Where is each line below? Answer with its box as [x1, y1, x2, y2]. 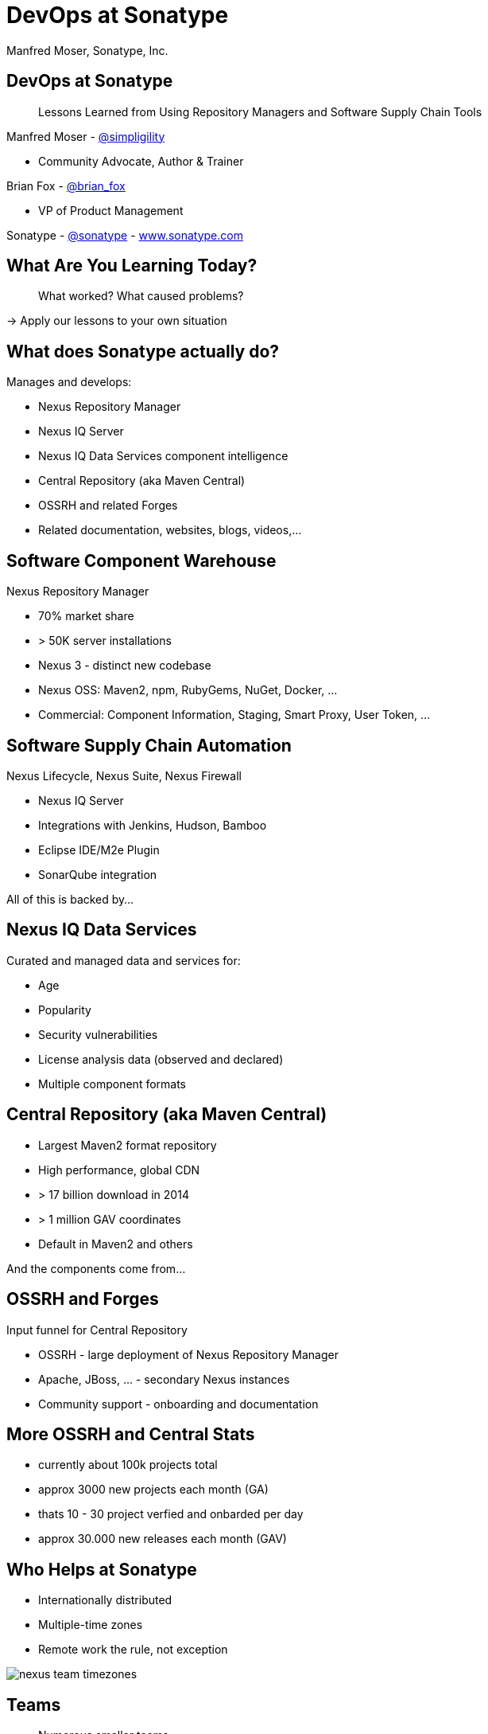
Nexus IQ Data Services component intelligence [38, 449, 289, 463]
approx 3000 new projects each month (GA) [38, 1482, 269, 1497]
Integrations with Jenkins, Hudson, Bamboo [38, 818, 267, 832]
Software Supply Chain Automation [6, 735, 292, 756]
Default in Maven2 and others [38, 1236, 193, 1251]
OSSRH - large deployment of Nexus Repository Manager [38, 1347, 339, 1361]
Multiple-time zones [38, 1618, 143, 1632]
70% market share [38, 609, 134, 623]
